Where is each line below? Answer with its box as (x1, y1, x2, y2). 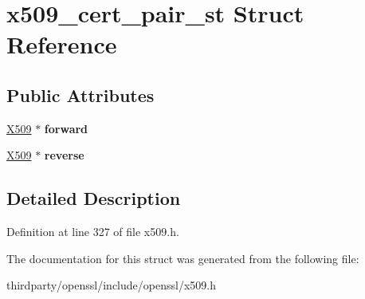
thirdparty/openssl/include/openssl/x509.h (6, 277, 216, 293)
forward (44, 120, 88, 136)
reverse (44, 147, 84, 163)
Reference (6, 28, 117, 61)
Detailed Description (6, 186, 181, 210)
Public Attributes (6, 82, 155, 107)
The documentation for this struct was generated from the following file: (6, 250, 359, 266)
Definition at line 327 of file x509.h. (6, 223, 179, 240)
